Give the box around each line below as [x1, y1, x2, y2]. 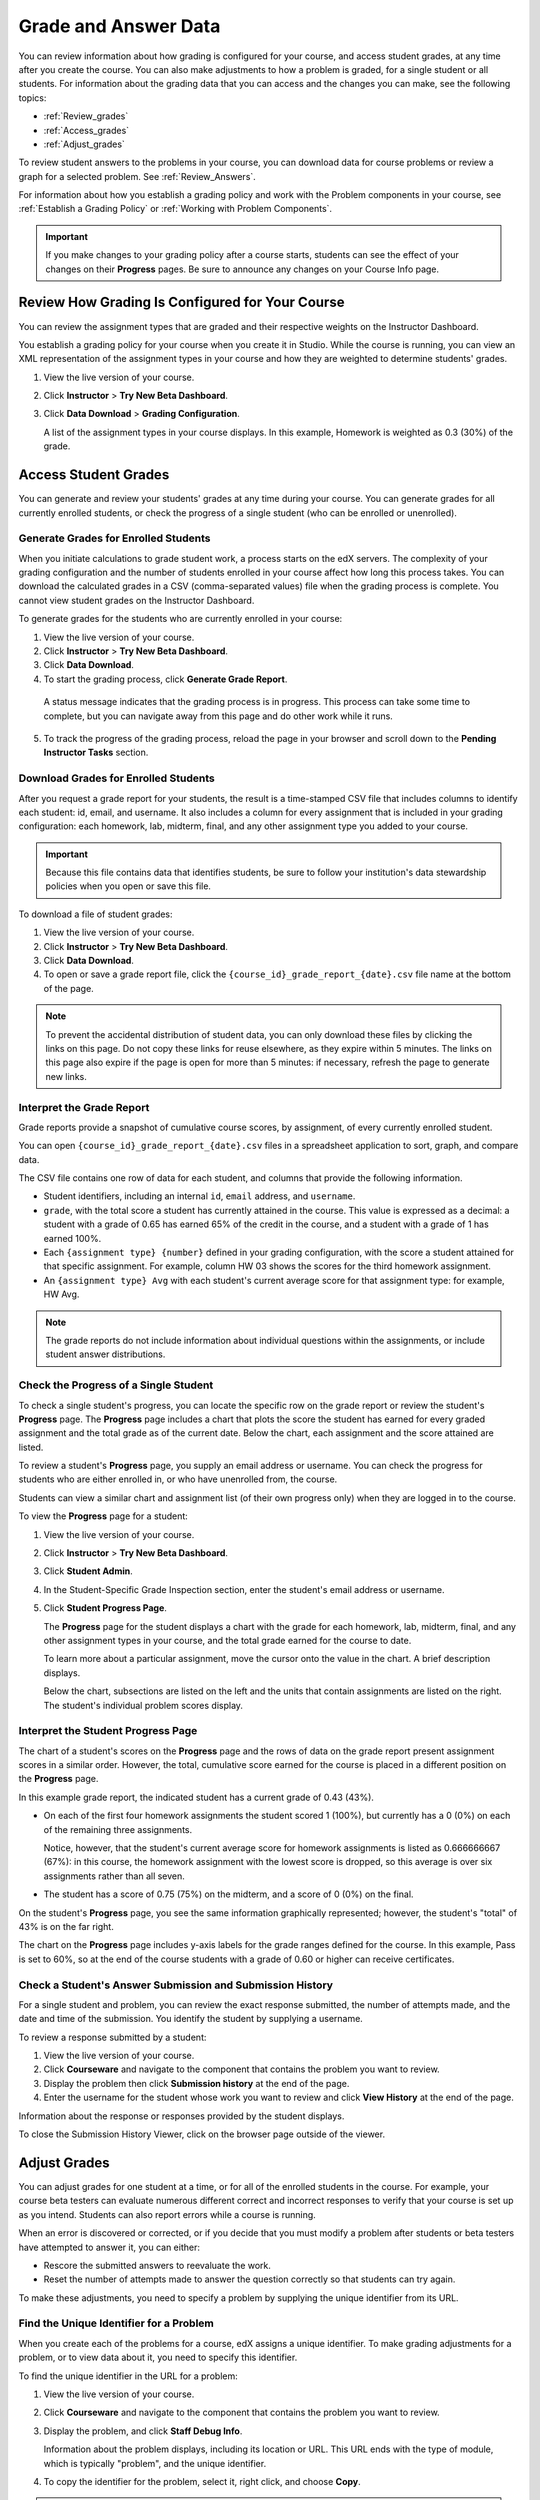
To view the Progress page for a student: [18, 1510, 189, 1522]
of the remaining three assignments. [43, 1823, 193, 1835]
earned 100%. [43, 1232, 102, 1244]
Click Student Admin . [43, 1565, 134, 1577]
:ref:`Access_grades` [43, 124, 130, 136]
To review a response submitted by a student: [18, 2031, 207, 2043]
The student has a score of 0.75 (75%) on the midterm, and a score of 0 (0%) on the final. [43, 1888, 414, 1900]
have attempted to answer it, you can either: [18, 2241, 200, 2253]
